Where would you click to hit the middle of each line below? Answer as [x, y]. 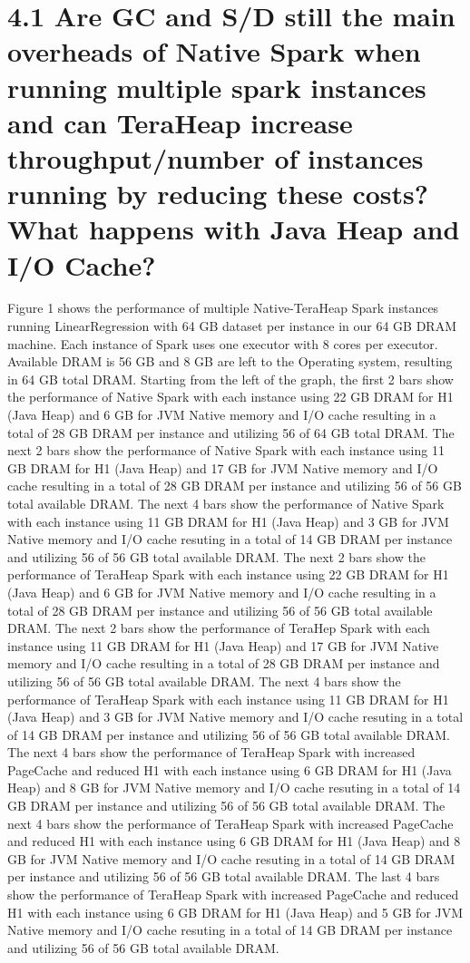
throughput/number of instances [215, 157]
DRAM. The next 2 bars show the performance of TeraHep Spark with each [219, 628]
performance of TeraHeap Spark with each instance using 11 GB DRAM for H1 [228, 699]
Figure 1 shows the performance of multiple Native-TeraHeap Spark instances [223, 308]
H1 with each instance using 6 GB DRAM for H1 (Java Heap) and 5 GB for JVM [235, 912]
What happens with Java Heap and [234, 229]
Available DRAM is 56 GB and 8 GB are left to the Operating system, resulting [230, 361]
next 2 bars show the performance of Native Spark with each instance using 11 [226, 450]
